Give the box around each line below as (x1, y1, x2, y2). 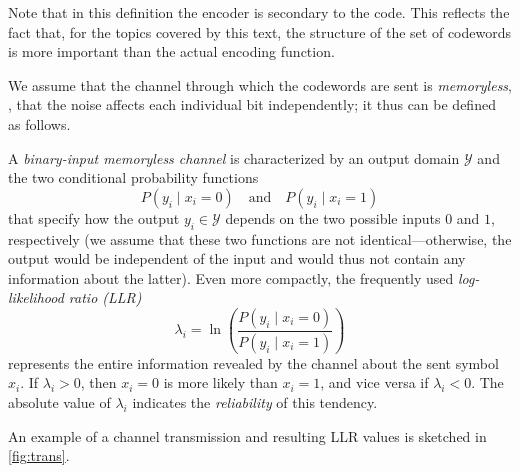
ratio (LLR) (68, 287, 142, 308)
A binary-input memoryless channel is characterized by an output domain (8, 147, 460, 168)
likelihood (8, 287, 64, 308)
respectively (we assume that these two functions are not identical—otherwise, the (8, 228, 512, 249)
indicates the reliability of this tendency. (132, 392, 378, 413)
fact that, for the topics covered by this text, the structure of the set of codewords (8, 21, 511, 42)
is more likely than (163, 372, 278, 393)
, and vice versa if (320, 372, 429, 393)
